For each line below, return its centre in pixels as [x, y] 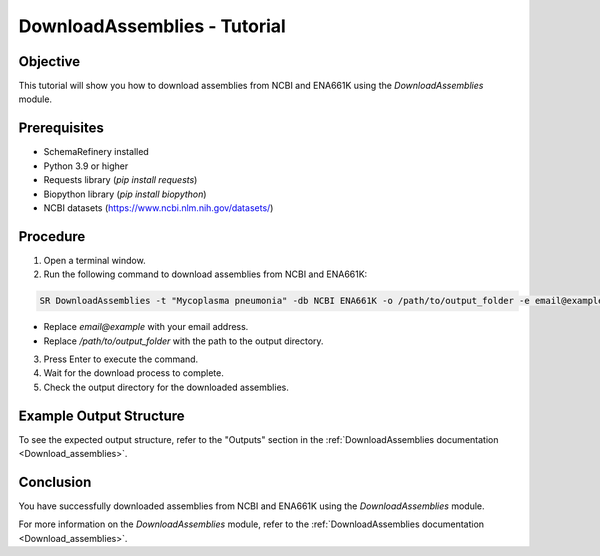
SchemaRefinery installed [96, 152]
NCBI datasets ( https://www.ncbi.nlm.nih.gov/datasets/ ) [158, 207]
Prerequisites [61, 128]
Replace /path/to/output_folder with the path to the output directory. [183, 341]
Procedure [52, 236]
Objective [49, 61]
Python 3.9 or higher [86, 166]
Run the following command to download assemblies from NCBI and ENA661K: [205, 274]
